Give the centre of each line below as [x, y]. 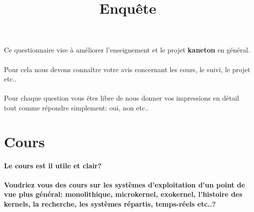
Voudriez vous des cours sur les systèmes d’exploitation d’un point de [125, 184]
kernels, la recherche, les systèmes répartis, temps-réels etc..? [110, 203]
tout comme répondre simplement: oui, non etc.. [76, 107]
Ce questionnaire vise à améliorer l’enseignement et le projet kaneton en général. [127, 50]
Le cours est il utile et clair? [53, 165]
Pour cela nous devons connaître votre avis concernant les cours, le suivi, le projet [127, 69]
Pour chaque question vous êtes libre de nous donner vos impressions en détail [122, 98]
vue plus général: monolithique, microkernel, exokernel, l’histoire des [123, 194]
